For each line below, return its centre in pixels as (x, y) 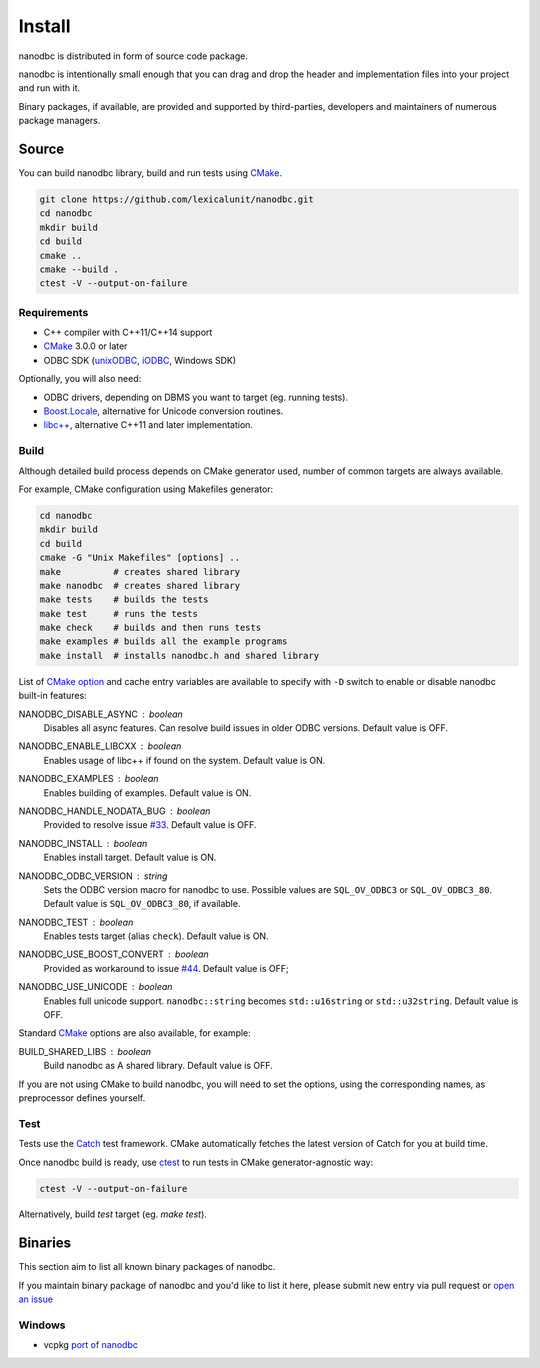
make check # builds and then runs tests (150, 628)
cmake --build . (79, 269)
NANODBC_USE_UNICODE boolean (95, 987)
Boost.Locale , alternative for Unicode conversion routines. (163, 411)
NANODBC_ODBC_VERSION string (93, 876)
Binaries (45, 1243)
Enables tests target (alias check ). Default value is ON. (156, 936)
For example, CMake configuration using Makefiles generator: (146, 489)
